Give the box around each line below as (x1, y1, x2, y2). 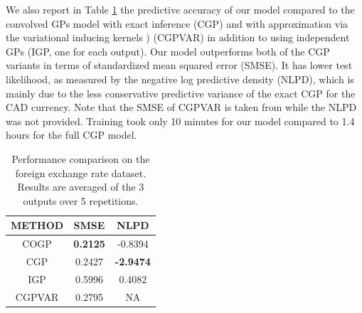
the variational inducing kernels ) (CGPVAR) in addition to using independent (6, 30, 350, 45)
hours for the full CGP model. (6, 127, 137, 142)
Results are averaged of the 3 (17, 179, 144, 194)
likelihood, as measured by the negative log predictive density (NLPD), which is (6, 71, 354, 86)
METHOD (11, 218, 64, 233)
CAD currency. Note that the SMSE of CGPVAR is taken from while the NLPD (6, 100, 357, 115)
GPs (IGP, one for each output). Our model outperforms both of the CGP (6, 43, 330, 58)
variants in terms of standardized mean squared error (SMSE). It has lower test (6, 58, 353, 73)
